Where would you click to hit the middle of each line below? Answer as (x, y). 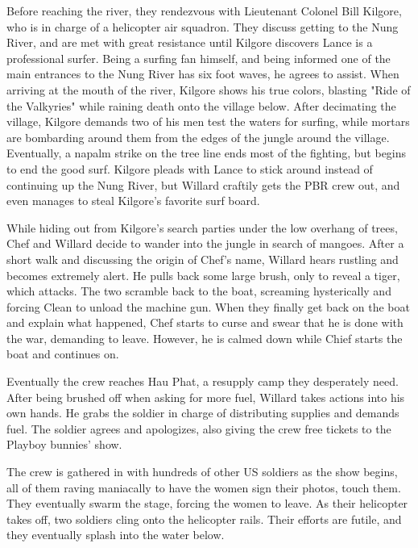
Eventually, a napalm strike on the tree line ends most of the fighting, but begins (207, 153)
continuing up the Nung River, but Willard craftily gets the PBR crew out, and (203, 184)
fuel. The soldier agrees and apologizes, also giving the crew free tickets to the (199, 428)
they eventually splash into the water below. (116, 535)
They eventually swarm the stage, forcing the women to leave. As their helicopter (207, 503)
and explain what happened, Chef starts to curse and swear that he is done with (205, 322)
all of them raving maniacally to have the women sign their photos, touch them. (204, 487)
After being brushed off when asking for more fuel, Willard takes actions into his (206, 397)
